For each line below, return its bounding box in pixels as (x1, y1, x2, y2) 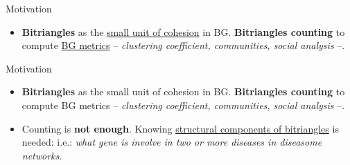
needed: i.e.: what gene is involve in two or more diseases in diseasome (21, 135, 322, 149)
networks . (21, 148, 62, 162)
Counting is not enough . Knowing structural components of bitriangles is (21, 121, 339, 135)
